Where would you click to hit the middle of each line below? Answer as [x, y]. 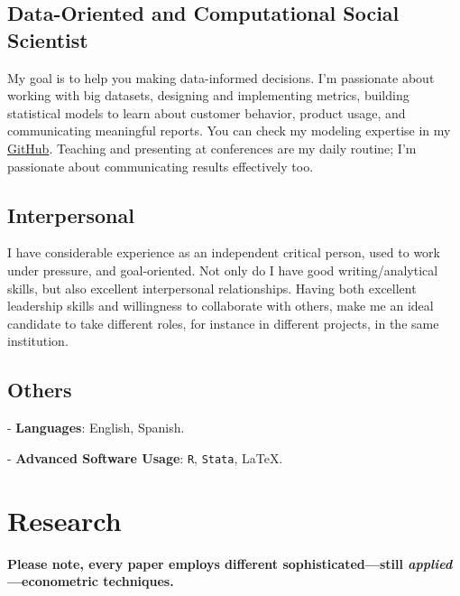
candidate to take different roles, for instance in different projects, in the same [223, 323]
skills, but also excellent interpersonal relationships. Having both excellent [212, 288]
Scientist [48, 39]
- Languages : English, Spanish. [96, 428]
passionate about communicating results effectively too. [161, 166]
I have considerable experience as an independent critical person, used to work [224, 252]
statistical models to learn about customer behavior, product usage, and [207, 112]
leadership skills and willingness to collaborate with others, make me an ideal [221, 306]
